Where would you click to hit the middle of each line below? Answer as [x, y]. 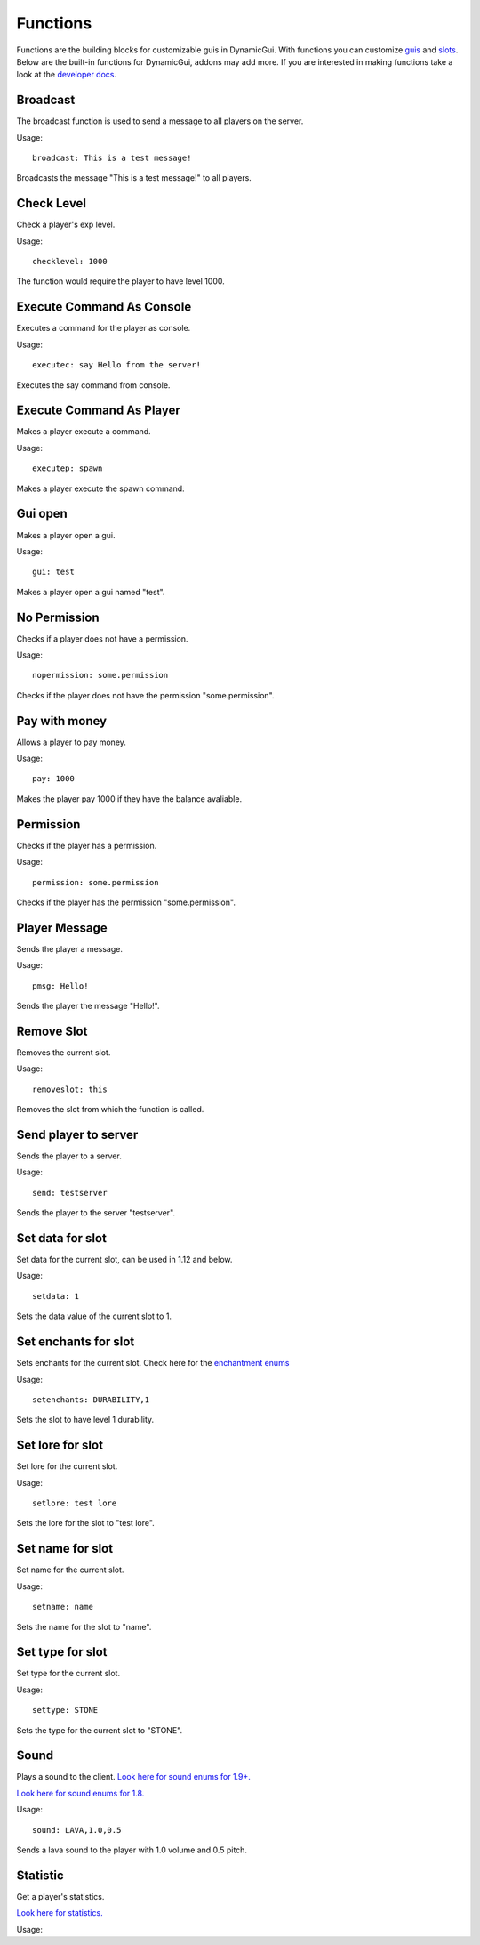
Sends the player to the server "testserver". [96, 1213]
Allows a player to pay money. [71, 742]
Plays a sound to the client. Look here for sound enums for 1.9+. [133, 1777]
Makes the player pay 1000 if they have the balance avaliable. [129, 799]
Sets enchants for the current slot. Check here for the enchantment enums [153, 1363]
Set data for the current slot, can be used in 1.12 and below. [124, 1260]
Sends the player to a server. [69, 1156]
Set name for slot [65, 1549]
